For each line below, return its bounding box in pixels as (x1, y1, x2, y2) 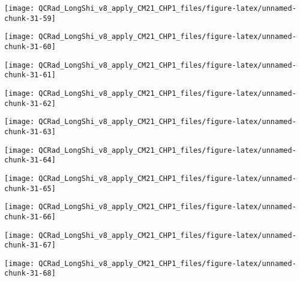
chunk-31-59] (4, 14, 56, 23)
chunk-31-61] (4, 71, 56, 80)
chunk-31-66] (4, 212, 56, 221)
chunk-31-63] (4, 127, 56, 136)
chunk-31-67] (4, 241, 56, 250)
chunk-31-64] (4, 156, 56, 165)
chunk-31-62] (4, 99, 56, 108)
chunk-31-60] (4, 42, 56, 51)
